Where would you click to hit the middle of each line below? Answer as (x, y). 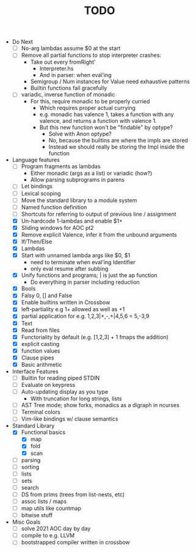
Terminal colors (41, 412)
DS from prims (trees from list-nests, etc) (73, 494)
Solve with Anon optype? (80, 134)
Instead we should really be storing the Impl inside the (117, 147)
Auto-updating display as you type (65, 392)
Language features (36, 160)
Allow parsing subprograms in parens (78, 180)
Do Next (23, 42)
